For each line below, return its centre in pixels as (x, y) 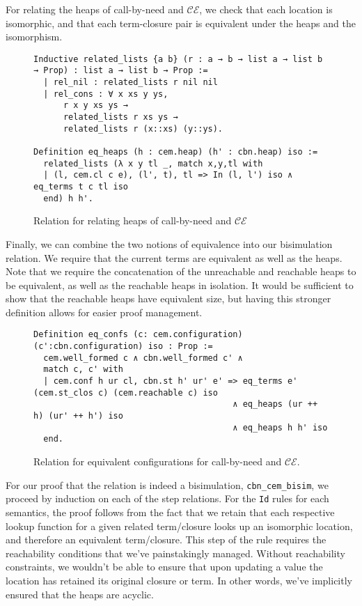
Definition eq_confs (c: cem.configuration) (138, 335)
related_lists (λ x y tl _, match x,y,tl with (153, 163)
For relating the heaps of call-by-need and (95, 9)
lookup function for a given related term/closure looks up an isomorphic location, (179, 526)
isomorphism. (34, 37)
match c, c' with (83, 370)
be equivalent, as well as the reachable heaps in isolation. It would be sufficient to (180, 285)
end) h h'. (68, 198)
